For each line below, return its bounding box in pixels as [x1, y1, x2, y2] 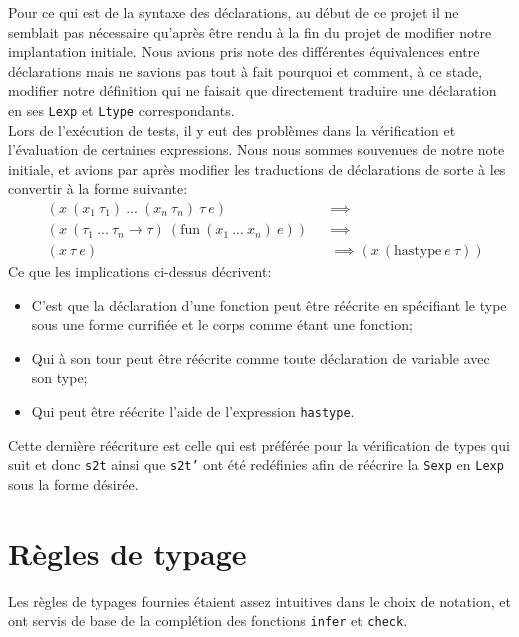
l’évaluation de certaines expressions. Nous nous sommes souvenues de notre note [8, 139, 505, 160]
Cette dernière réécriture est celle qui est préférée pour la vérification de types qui [8, 434, 510, 455]
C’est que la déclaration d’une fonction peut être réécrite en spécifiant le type [31, 294, 507, 315]
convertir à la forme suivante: [8, 178, 188, 199]
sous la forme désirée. [8, 473, 139, 494]
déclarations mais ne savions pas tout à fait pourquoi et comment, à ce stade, [8, 60, 483, 81]
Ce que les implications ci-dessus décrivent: [8, 261, 272, 282]
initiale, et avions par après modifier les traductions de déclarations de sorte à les [8, 158, 506, 179]
